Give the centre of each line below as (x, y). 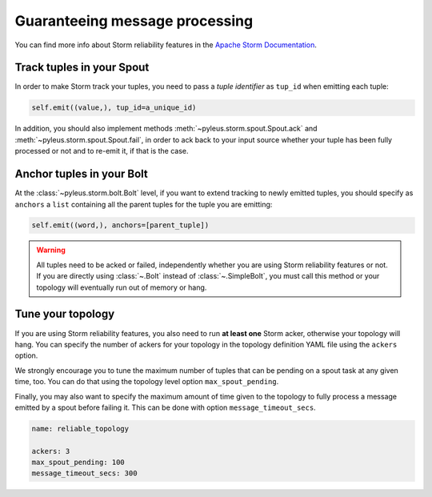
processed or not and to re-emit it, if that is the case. (102, 151)
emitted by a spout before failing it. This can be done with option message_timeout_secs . (165, 407)
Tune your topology (65, 314)
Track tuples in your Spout (82, 68)
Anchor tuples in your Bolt (81, 174)
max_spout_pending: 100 (78, 463)
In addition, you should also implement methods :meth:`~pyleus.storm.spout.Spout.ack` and (166, 129)
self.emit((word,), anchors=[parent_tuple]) (120, 225)
